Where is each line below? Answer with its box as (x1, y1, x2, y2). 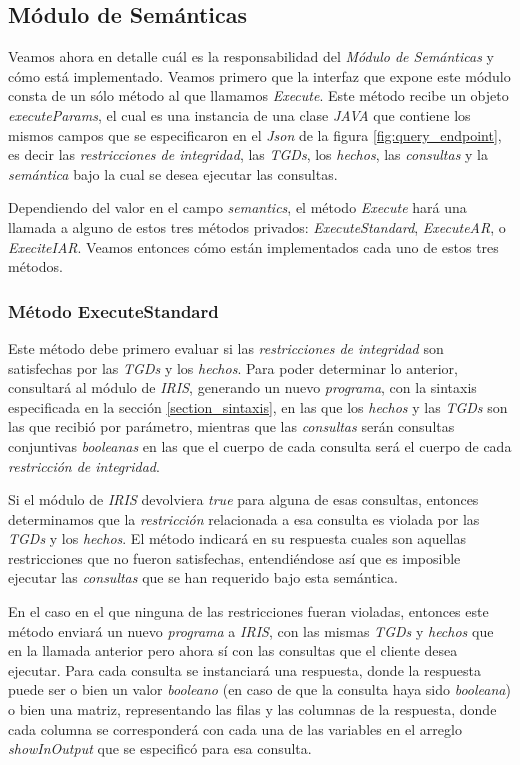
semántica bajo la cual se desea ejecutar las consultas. (8, 163, 338, 184)
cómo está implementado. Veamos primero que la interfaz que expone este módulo (8, 65, 511, 86)
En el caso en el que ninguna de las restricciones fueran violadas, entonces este (8, 601, 489, 622)
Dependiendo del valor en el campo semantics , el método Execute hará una (8, 197, 467, 218)
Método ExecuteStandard (8, 298, 219, 323)
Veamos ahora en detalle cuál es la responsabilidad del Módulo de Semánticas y (8, 46, 494, 67)
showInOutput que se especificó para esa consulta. (8, 738, 312, 759)
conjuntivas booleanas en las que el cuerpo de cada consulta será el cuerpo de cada (8, 435, 512, 456)
